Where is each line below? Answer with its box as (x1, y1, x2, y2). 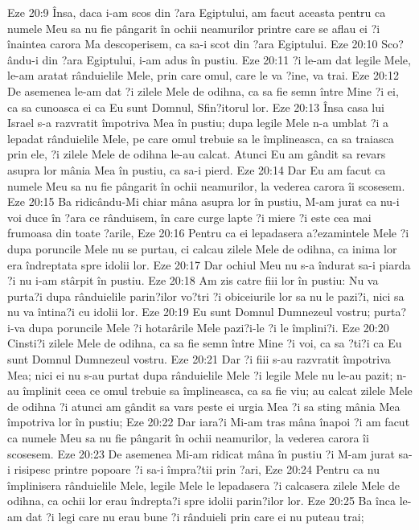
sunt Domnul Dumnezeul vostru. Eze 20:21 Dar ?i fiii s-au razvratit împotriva (7, 351, 391, 368)
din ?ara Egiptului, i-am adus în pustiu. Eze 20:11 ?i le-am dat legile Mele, (42, 51, 411, 68)
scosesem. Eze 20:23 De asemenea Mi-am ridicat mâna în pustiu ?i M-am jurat (7, 445, 395, 462)
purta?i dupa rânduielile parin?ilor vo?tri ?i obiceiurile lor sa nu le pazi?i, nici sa (7, 287, 405, 304)
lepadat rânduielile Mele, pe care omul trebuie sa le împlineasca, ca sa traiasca (7, 129, 394, 146)
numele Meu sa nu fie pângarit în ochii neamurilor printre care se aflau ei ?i (7, 19, 380, 36)
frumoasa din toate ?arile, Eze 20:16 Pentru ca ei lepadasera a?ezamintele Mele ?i (7, 224, 409, 241)
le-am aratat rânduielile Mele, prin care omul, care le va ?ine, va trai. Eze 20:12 (7, 67, 399, 84)
